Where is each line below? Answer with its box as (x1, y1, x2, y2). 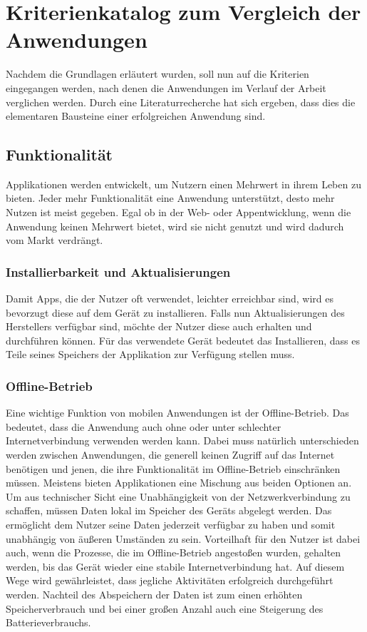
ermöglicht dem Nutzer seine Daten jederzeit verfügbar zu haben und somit (6, 517, 336, 532)
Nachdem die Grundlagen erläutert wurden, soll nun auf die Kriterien (6, 66, 309, 81)
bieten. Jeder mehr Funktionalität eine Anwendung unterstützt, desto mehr (6, 190, 335, 205)
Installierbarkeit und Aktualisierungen (6, 263, 231, 280)
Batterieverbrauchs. (6, 615, 91, 630)
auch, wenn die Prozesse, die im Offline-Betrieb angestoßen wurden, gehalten (6, 545, 341, 560)
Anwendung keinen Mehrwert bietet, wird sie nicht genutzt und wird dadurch (6, 218, 344, 233)
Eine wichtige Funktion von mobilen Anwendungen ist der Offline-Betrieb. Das (6, 405, 349, 420)
